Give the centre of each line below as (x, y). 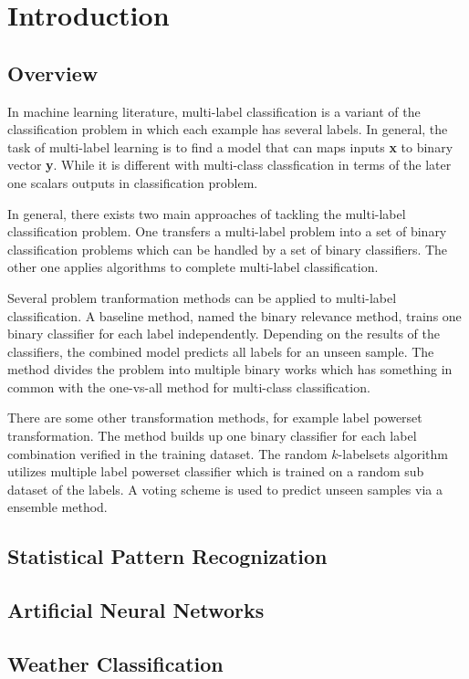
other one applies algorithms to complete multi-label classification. (193, 267)
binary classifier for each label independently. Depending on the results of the (224, 334)
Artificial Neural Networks (136, 610)
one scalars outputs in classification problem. (133, 182)
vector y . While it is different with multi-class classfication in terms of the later (229, 165)
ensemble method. (57, 507)
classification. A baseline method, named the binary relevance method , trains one (234, 315)
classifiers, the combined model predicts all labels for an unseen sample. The (221, 351)
